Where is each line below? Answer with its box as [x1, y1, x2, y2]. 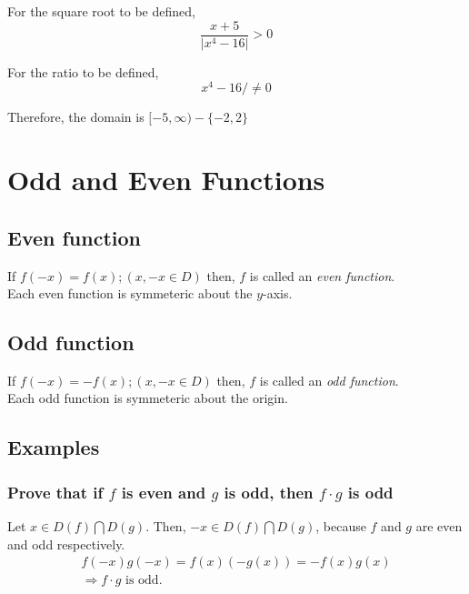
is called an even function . [249, 266, 395, 285]
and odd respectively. [7, 534, 125, 553]
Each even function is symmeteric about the [7, 284, 253, 303]
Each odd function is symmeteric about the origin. [7, 388, 288, 408]
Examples [7, 433, 100, 461]
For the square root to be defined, [7, 2, 195, 20]
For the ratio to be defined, [7, 62, 159, 81]
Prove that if [7, 480, 104, 503]
